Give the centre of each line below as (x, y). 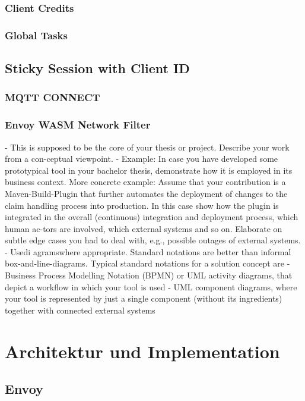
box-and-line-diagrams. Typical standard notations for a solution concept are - (147, 263)
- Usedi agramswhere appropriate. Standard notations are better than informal (148, 251)
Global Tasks (36, 35)
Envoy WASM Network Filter (78, 125)
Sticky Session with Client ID (97, 68)
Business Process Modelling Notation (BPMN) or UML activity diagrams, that (149, 275)
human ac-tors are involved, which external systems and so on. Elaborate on (144, 228)
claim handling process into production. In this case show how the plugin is (142, 205)
